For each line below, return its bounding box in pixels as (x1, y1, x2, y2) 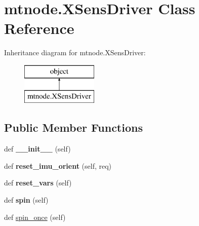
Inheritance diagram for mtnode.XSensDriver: (4, 47, 146, 58)
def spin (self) (4, 195, 49, 205)
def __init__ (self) (4, 143, 71, 154)
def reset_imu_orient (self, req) (4, 160, 112, 171)
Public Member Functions (4, 120, 143, 135)
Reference (4, 18, 74, 39)
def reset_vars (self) (4, 177, 72, 188)
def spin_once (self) (4, 211, 66, 222)
